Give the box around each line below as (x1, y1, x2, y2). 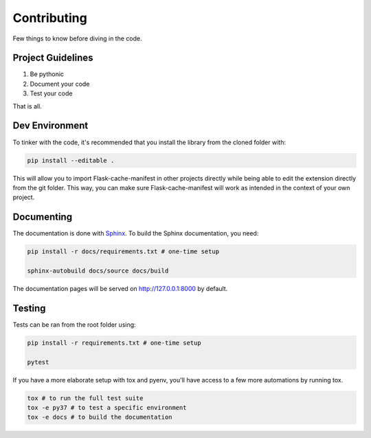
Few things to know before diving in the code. (12, 34, 142, 43)
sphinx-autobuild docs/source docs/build (27, 266, 169, 275)
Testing (12, 302, 46, 314)
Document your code (30, 80, 90, 88)
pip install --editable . (27, 157, 115, 164)
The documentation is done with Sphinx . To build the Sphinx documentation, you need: (12, 229, 259, 238)
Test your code (30, 89, 73, 97)
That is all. (12, 102, 43, 110)
